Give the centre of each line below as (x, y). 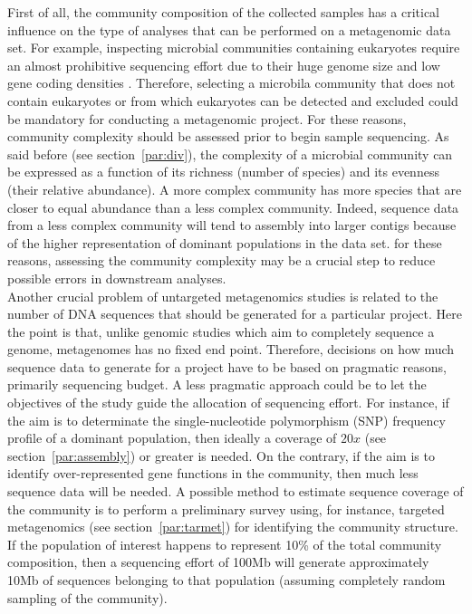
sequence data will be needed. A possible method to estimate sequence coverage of (236, 491)
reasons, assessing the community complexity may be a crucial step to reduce (222, 260)
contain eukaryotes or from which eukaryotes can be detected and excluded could (233, 100)
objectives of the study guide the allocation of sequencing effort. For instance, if (228, 403)
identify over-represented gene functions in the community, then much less (213, 473)
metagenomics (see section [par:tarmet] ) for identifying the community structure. (233, 527)
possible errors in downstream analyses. (117, 278)
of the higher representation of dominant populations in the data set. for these (225, 242)
